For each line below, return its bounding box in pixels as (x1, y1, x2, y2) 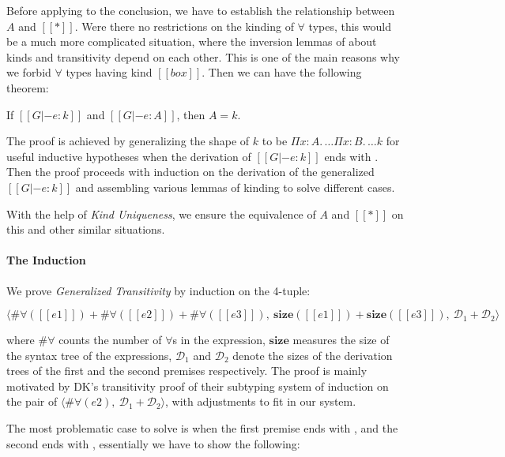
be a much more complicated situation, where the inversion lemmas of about (6, 33, 377, 50)
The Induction (6, 252, 86, 268)
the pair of (6, 393, 58, 410)
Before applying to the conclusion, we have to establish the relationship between (6, 2, 395, 18)
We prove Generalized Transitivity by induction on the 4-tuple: (6, 282, 311, 298)
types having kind (66, 64, 153, 81)
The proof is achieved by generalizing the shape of (6, 133, 250, 149)
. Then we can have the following (202, 64, 362, 81)
